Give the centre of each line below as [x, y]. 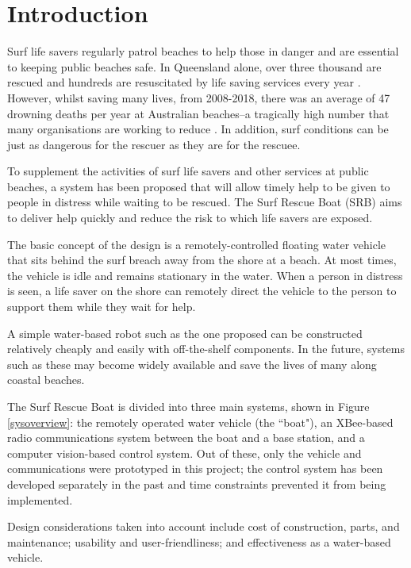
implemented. [40, 499]
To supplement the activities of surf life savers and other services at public [188, 171]
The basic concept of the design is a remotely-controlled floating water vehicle [197, 244]
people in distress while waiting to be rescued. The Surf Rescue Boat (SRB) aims [205, 202]
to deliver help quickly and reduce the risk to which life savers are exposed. [190, 218]
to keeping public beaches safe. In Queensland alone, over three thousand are [194, 66]
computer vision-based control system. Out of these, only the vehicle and [184, 453]
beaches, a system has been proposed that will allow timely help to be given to [199, 186]
